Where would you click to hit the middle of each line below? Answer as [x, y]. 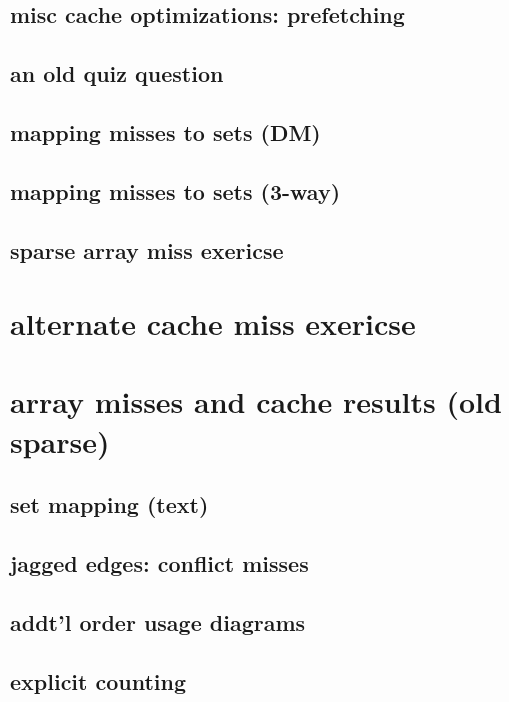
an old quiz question [117, 73]
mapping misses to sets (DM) [165, 131]
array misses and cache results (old [256, 401]
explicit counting [98, 680]
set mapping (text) [109, 504]
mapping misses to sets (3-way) [175, 190]
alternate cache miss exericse [213, 323]
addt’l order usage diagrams [158, 621]
